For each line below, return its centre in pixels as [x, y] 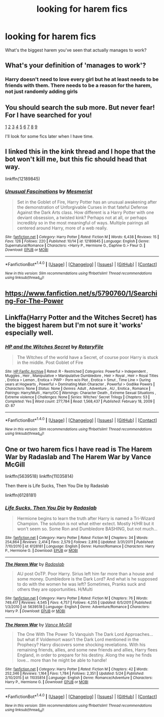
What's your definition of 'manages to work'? [76, 65]
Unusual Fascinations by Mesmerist [49, 191]
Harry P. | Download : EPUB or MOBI [35, 611]
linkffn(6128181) [21, 495]
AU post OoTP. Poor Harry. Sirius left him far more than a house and [85, 574]
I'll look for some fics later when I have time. [49, 136]
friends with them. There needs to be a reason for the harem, [79, 86]
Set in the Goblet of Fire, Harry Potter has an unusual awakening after [87, 202]
